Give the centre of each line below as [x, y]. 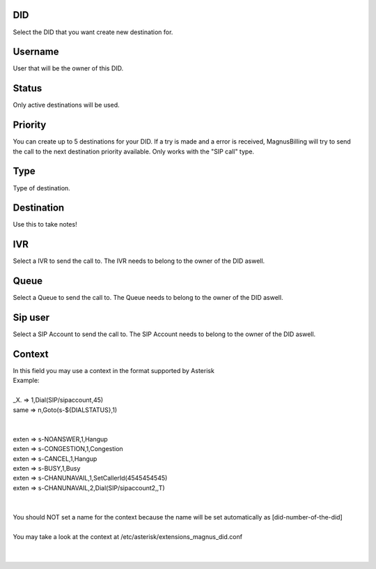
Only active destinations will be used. [66, 105]
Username [36, 52]
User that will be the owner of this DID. [68, 68]
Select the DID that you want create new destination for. [93, 32]
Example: [26, 381]
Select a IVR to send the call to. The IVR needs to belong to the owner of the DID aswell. [139, 261]
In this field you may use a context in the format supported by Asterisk [114, 371]
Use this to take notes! [45, 225]
